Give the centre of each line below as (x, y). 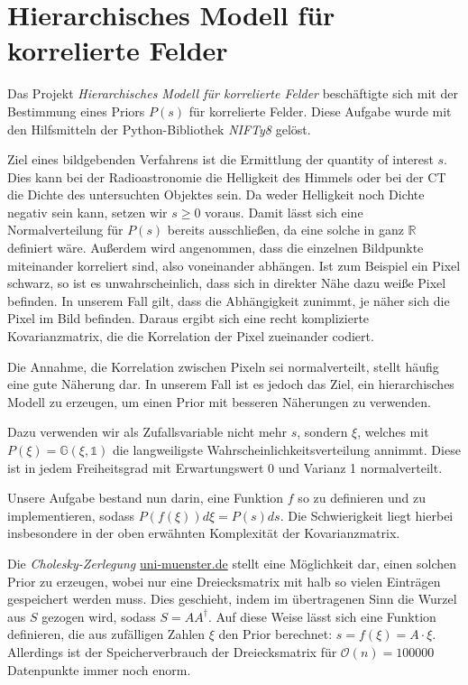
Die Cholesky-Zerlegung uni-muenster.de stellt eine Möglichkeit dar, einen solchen (232, 563)
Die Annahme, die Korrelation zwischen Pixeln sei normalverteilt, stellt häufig (223, 366)
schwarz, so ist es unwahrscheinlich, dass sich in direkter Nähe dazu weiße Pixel (227, 283)
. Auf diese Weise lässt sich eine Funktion (322, 616)
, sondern (322, 432)
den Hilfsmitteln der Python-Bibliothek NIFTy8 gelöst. (159, 129)
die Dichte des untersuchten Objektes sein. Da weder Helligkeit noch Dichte (216, 194)
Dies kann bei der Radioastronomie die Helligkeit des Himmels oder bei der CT (227, 176)
